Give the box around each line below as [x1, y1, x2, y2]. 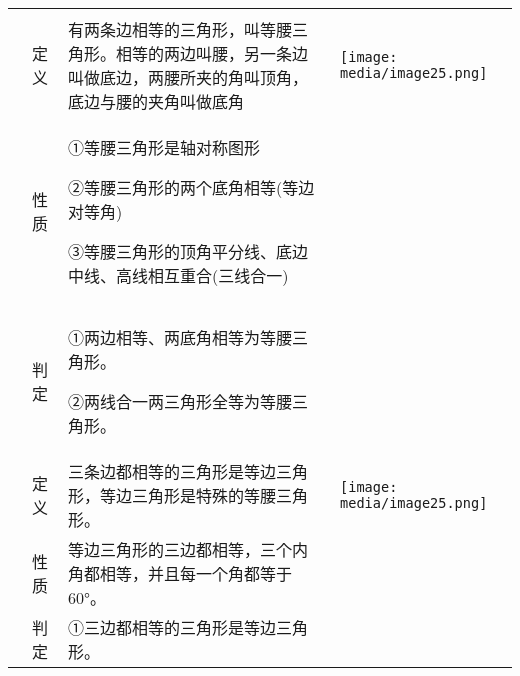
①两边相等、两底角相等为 [68, 326, 261, 349]
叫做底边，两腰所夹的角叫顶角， [68, 66, 309, 89]
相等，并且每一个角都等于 [100, 562, 293, 585]
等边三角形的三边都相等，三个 [68, 538, 293, 561]
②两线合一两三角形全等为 [68, 390, 261, 413]
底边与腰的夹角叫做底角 [68, 90, 245, 113]
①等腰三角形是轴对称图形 [68, 136, 261, 159]
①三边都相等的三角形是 [68, 616, 245, 639]
